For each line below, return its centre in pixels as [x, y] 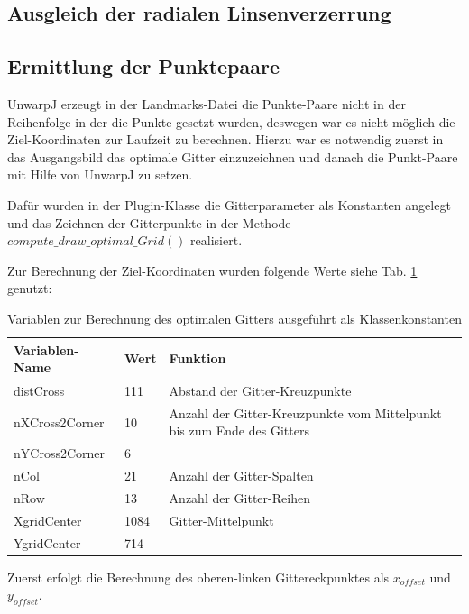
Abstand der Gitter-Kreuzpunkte [260, 390]
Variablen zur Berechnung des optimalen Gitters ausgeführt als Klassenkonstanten [234, 318]
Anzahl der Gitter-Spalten [241, 476]
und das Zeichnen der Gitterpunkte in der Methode [149, 222]
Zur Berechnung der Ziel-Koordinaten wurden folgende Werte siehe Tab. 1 [212, 270]
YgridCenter [47, 542]
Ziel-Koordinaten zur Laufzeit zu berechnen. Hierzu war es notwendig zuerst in [225, 139]
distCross [39, 390]
